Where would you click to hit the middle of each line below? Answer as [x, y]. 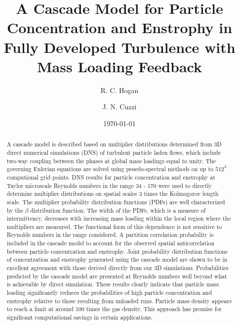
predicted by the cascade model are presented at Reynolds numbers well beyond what [117, 276]
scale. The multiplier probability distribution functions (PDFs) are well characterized [116, 202]
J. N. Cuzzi [119, 107]
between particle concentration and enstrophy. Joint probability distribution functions [117, 251]
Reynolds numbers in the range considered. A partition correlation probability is [110, 235]
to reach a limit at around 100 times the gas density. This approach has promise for [114, 309]
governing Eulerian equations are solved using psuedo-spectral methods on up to [110, 169]
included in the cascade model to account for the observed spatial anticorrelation [111, 243]
